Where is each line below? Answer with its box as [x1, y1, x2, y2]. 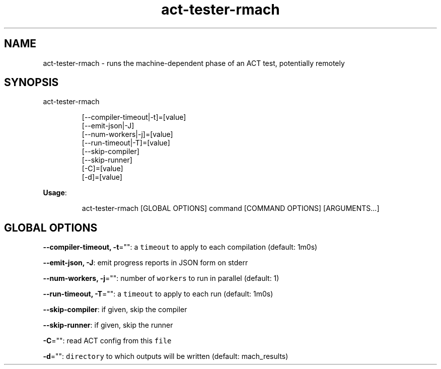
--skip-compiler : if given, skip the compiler [43, 305, 187, 314]
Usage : [43, 188, 67, 197]
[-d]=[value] [82, 173, 122, 182]
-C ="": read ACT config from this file [43, 336, 172, 345]
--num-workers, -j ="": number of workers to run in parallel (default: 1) [43, 274, 279, 283]
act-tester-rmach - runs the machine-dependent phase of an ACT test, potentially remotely [43, 58, 345, 67]
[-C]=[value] [82, 164, 123, 173]
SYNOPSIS [4, 76, 59, 89]
